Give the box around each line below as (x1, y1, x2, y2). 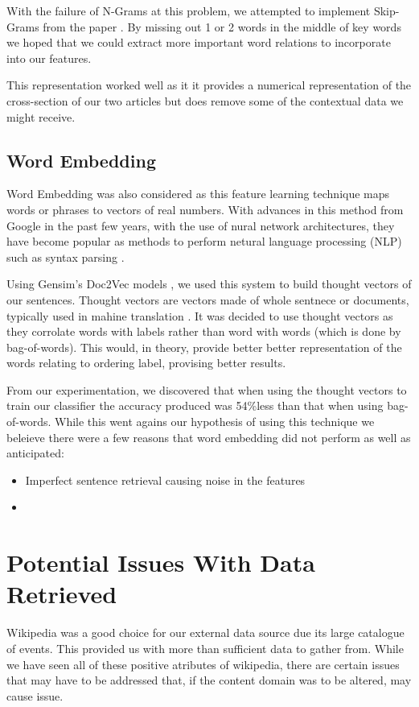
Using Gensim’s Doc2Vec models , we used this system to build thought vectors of (6, 275, 412, 292)
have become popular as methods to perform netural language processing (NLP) (6, 233, 402, 250)
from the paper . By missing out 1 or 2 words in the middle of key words (43, 18, 401, 35)
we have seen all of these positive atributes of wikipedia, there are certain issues (6, 655, 400, 672)
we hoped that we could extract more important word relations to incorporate (6, 34, 391, 51)
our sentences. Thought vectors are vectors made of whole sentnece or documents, (6, 291, 409, 308)
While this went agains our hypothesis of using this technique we (55, 413, 375, 430)
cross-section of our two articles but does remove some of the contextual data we (6, 92, 404, 109)
